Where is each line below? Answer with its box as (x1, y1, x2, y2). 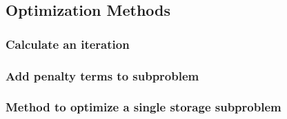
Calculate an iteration (6, 35, 130, 52)
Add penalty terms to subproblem (6, 67, 199, 84)
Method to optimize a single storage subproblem (6, 98, 281, 116)
